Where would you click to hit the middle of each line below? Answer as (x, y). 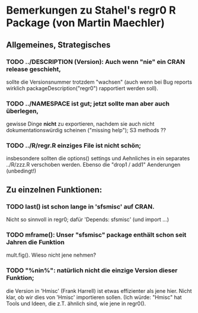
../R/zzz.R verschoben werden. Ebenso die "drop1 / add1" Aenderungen (93, 165)
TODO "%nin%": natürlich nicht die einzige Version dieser (92, 270)
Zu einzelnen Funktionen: (54, 189)
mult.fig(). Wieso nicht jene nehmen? (51, 255)
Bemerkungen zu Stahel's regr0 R (91, 10)
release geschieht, (33, 69)
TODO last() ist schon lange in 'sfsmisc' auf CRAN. (80, 206)
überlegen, (23, 111)
